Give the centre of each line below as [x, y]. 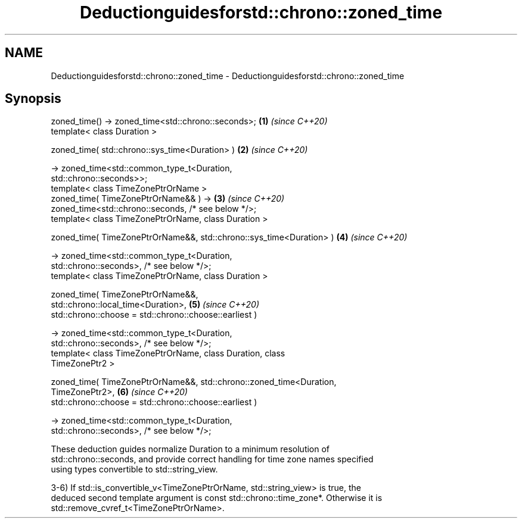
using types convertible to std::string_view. [134, 469]
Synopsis [33, 99]
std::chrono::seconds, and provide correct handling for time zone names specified [212, 459]
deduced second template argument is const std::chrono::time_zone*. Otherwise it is [217, 498]
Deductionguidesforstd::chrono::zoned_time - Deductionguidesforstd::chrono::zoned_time [228, 76]
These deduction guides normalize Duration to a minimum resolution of [190, 449]
